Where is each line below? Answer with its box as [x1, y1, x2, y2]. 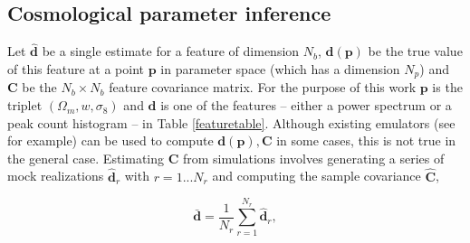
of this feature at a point [7, 60, 145, 79]
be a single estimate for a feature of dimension [42, 42, 300, 61]
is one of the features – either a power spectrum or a [160, 96, 452, 115]
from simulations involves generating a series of [183, 148, 445, 167]
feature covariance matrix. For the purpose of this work [109, 78, 417, 97]
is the [432, 78, 463, 97]
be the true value [368, 42, 463, 61]
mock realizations [7, 166, 104, 185]
